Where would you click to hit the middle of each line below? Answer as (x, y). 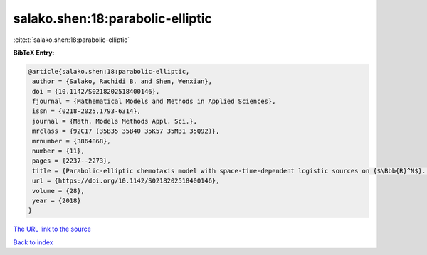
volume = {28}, (59, 191)
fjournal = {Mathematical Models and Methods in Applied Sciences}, (154, 102)
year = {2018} (57, 201)
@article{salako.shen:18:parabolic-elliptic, (109, 71)
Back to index (33, 242)
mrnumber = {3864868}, (72, 141)
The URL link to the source (52, 229)
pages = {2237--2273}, (72, 161)
